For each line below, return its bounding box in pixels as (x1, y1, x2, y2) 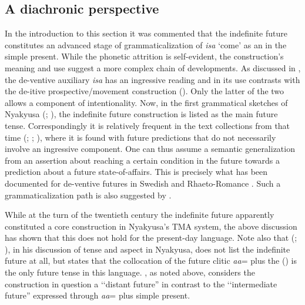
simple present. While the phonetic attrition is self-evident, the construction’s (5, 50, 284, 62)
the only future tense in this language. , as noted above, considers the (5, 266, 255, 279)
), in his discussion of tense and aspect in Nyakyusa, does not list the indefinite (5, 243, 290, 255)
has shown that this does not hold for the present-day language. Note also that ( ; (5, 231, 297, 244)
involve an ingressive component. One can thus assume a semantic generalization (5, 142, 295, 155)
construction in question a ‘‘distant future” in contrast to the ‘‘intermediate (5, 277, 277, 290)
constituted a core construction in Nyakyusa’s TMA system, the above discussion (5, 220, 297, 232)
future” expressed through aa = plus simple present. (5, 289, 190, 301)
